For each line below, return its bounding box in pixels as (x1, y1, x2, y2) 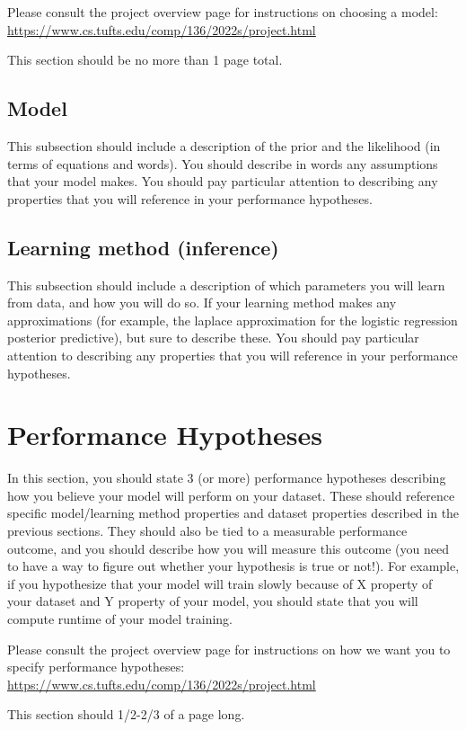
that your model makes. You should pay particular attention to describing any (7, 172, 438, 191)
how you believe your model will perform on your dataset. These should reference (7, 485, 455, 504)
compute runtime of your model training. (7, 610, 233, 628)
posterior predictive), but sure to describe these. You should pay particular (7, 328, 419, 347)
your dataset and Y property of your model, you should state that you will (7, 592, 418, 610)
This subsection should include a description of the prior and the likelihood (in (7, 136, 441, 155)
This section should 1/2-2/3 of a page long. (7, 705, 245, 724)
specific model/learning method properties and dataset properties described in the (7, 503, 460, 522)
